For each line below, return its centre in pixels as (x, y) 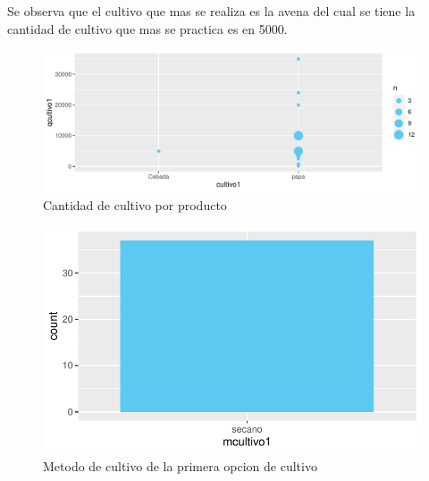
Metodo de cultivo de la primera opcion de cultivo (180, 466)
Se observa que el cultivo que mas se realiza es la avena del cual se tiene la (211, 11)
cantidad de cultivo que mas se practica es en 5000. (147, 28)
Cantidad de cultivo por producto (135, 204)
